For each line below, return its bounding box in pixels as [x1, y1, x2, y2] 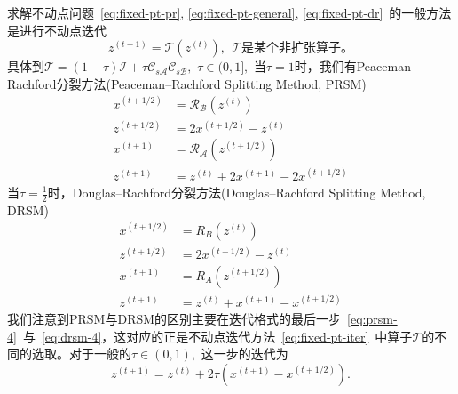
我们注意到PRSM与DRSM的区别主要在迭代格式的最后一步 [7, 310, 342, 328]
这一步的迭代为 [201, 344, 288, 363]
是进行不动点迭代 [7, 20, 107, 39]
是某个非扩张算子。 [241, 42, 354, 55]
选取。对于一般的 [31, 344, 131, 363]
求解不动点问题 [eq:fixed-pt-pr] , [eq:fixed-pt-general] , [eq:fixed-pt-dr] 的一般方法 [7, 4, 452, 21]
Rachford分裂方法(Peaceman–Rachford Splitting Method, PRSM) [7, 74, 367, 92]
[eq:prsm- [347, 310, 398, 328]
